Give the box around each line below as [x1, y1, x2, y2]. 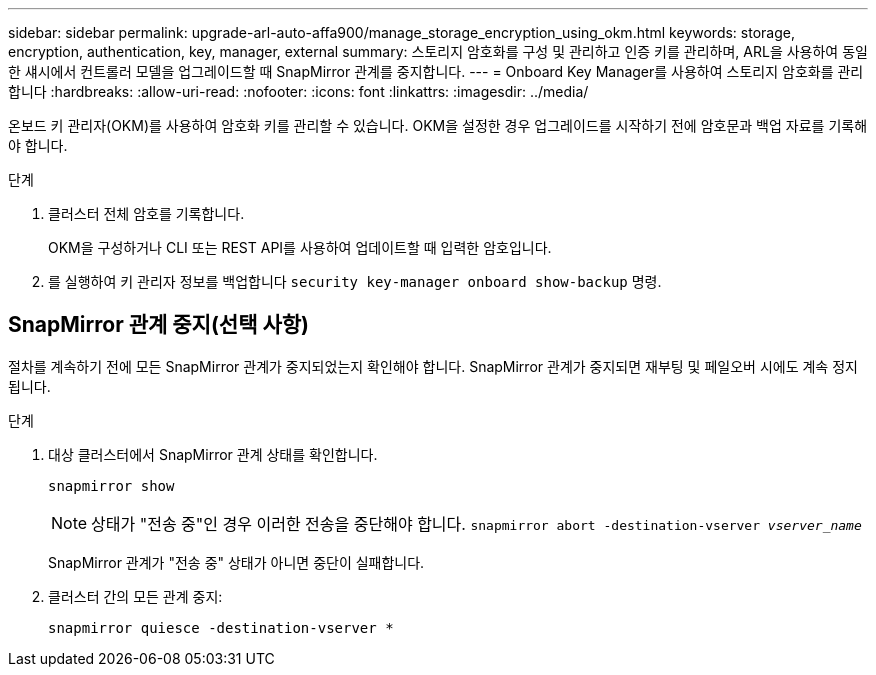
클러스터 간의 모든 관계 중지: [48, 587, 223, 605]
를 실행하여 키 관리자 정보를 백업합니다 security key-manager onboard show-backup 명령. [48, 273, 662, 290]
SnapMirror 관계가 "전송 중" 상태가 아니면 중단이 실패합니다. [48, 553, 425, 571]
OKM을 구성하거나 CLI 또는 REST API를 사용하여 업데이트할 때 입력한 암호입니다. [48, 239, 552, 256]
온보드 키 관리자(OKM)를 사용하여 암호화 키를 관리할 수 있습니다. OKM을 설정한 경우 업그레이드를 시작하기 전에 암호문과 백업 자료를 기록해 [8, 117, 868, 134]
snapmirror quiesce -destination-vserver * [48, 619, 394, 636]
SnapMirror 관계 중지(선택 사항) [8, 312, 309, 338]
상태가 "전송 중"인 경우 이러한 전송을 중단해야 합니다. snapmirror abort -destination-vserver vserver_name [91, 513, 862, 534]
